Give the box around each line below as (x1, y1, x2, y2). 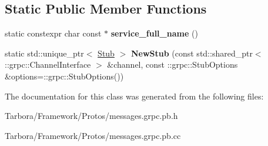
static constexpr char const (5, 27, 102, 39)
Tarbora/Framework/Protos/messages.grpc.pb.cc (5, 129, 181, 141)
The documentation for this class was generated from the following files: (5, 89, 264, 102)
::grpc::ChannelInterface (5, 58, 91, 71)
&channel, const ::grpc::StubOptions (107, 58, 238, 71)
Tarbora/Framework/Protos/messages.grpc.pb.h (5, 109, 178, 122)
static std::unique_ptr (5, 47, 84, 59)
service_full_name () (110, 27, 198, 39)
